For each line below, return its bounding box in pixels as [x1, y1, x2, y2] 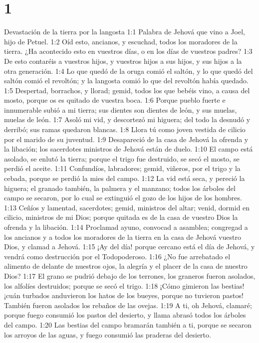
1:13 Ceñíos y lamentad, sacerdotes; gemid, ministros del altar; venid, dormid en [4, 202, 250, 212]
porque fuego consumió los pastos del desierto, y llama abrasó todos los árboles [4, 310, 246, 320]
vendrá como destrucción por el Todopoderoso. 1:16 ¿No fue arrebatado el [4, 251, 231, 261]
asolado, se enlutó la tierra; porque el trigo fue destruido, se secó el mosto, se [4, 153, 240, 164]
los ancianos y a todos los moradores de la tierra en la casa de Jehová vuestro [4, 231, 241, 242]
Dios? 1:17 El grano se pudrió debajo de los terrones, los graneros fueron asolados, [4, 270, 256, 281]
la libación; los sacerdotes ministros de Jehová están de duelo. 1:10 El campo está [4, 144, 253, 154]
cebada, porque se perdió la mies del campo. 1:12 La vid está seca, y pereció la [4, 173, 245, 183]
